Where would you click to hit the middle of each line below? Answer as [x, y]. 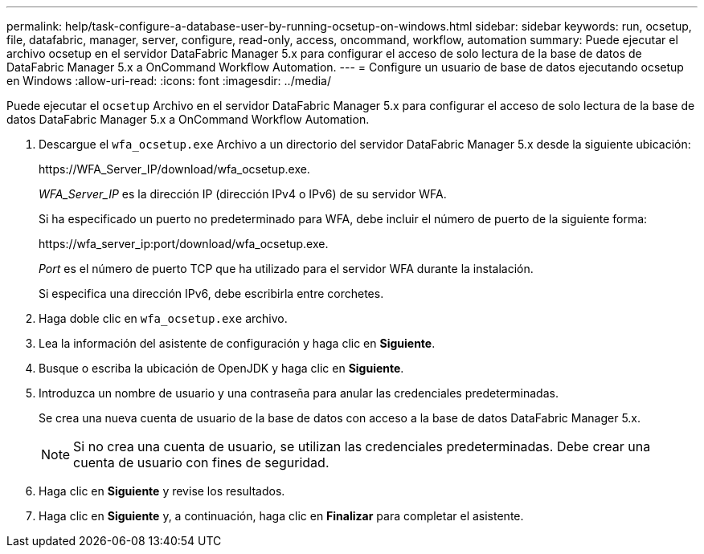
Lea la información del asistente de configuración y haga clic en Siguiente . [237, 343]
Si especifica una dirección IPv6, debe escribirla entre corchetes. [211, 293]
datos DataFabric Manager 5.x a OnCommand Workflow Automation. [188, 119]
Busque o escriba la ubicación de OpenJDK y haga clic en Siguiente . [221, 368]
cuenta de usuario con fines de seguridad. [201, 462]
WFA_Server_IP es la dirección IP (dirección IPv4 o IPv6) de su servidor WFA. [243, 194]
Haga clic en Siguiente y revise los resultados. [162, 491]
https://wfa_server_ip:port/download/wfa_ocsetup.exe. [184, 244]
